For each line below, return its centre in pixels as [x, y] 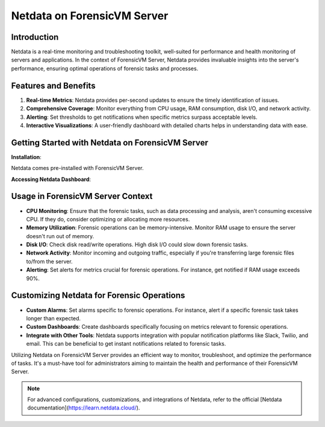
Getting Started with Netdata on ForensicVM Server [110, 143]
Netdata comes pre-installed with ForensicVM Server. [77, 168]
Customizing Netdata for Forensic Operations [98, 296]
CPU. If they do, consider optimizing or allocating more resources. [108, 219]
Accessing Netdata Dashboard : [51, 179]
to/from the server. [49, 261]
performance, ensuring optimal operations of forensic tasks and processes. [105, 68]
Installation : [26, 157]
